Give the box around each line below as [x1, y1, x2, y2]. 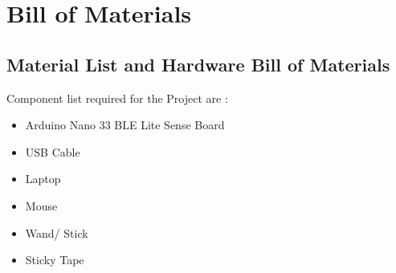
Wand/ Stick [25, 224, 88, 241]
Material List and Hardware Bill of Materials [6, 51, 390, 76]
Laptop [25, 170, 61, 187]
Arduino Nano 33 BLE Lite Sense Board [25, 116, 225, 133]
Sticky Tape [25, 251, 84, 268]
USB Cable [25, 143, 80, 160]
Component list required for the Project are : [6, 89, 228, 106]
